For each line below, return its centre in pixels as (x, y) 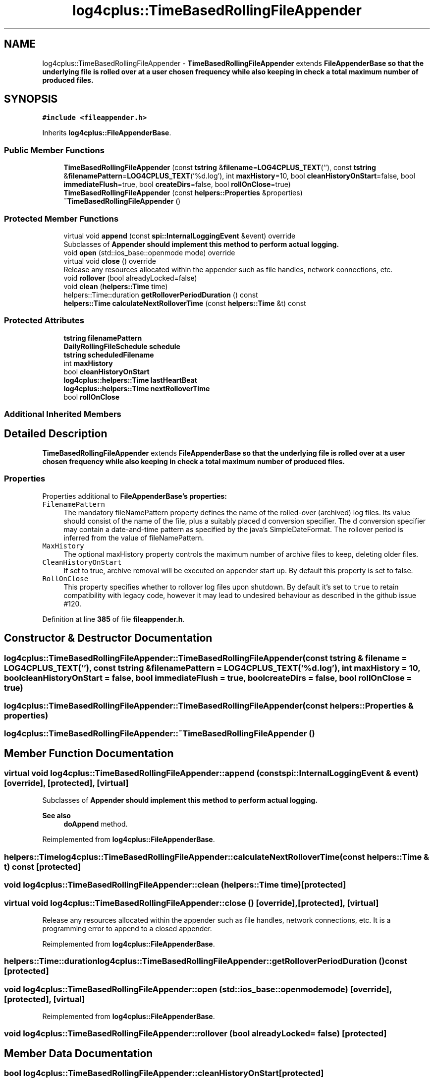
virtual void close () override (110, 261)
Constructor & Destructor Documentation (108, 638)
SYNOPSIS (31, 99)
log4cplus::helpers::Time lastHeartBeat (130, 380)
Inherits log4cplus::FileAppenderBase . (107, 133)
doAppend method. (96, 824)
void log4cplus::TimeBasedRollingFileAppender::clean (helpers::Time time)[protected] (175, 885)
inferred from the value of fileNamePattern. (134, 538)
